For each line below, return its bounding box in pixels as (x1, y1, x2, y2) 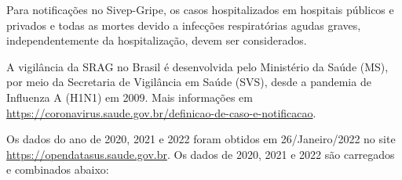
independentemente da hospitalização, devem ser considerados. (6, 32, 307, 49)
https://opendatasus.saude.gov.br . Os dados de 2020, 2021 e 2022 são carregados (6, 146, 395, 162)
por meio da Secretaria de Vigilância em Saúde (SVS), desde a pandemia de (6, 74, 371, 90)
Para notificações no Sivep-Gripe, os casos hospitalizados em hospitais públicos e (6, 2, 394, 17)
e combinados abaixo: (6, 161, 109, 178)
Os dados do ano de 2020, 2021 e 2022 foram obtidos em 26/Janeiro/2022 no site (6, 131, 396, 147)
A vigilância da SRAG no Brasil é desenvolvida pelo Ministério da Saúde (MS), (6, 58, 389, 74)
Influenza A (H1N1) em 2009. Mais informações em (6, 88, 253, 105)
